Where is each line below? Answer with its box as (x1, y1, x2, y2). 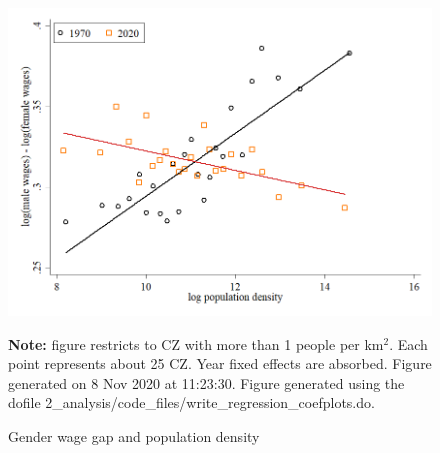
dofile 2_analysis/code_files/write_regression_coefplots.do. (8, 392, 375, 413)
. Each (389, 333, 428, 354)
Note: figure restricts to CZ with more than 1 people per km (8, 333, 384, 354)
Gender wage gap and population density (8, 426, 260, 447)
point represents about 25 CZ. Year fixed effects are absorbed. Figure (8, 353, 432, 374)
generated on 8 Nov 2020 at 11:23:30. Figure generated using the (8, 372, 405, 393)
